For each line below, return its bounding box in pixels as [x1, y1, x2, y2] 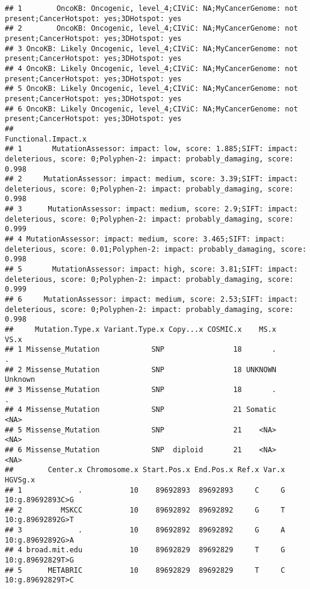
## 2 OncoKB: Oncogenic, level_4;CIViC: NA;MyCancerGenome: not [5, 24, 298, 33]
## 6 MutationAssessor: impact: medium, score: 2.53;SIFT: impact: [5, 295, 298, 304]
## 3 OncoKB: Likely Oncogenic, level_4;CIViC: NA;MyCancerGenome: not [5, 44, 298, 53]
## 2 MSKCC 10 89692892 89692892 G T [5, 505, 285, 514]
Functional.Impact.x [5, 134, 87, 143]
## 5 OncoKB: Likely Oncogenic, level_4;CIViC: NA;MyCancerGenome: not [5, 84, 298, 93]
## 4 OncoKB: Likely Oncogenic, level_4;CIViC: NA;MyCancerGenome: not [5, 64, 298, 73]
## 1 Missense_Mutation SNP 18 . [5, 345, 277, 354]
